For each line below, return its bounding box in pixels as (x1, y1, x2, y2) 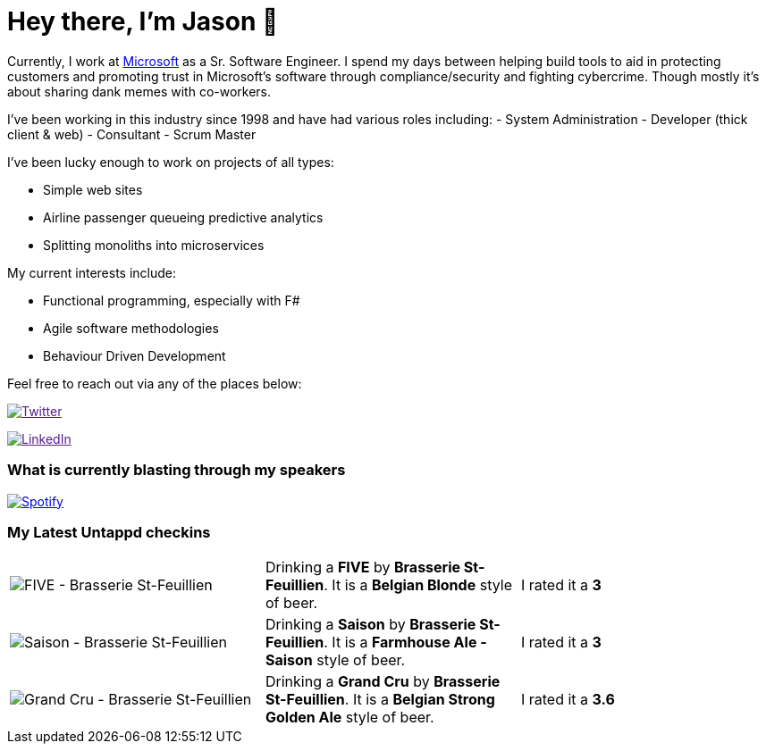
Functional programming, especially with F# (43, 292, 300, 308)
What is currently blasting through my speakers (7, 461, 346, 480)
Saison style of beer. (265, 651, 406, 670)
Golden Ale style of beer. (265, 708, 434, 727)
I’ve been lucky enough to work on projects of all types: (7, 154, 334, 170)
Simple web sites (43, 181, 143, 197)
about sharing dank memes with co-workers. (7, 83, 272, 99)
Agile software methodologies (43, 320, 219, 336)
